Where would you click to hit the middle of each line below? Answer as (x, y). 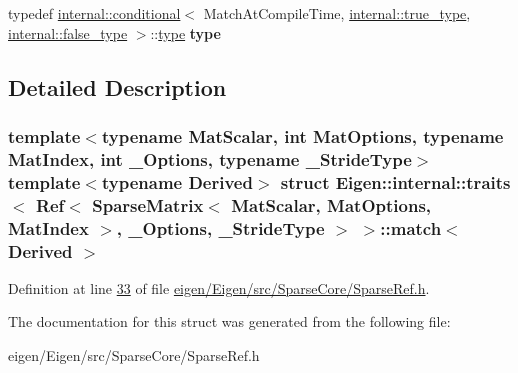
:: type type (185, 32)
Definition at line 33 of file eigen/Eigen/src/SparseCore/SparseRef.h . (219, 287)
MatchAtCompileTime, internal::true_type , (337, 13)
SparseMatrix (148, 204)
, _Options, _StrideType (220, 227)
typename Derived (177, 181)
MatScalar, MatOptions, (331, 204)
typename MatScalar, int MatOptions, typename (302, 135)
